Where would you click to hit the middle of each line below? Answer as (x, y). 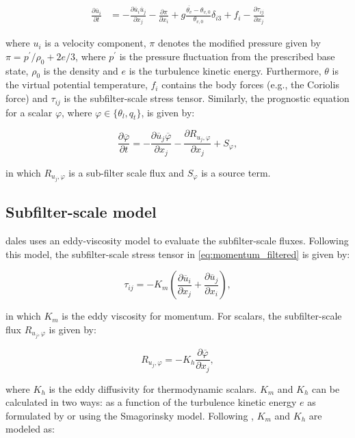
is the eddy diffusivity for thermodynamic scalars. (153, 388)
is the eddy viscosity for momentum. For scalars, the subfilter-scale (202, 316)
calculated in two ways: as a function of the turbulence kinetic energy (151, 402)
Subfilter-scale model (81, 212)
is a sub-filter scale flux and (127, 172)
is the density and (81, 70)
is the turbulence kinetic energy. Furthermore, (225, 70)
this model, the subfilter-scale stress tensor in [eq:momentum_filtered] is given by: (178, 254)
